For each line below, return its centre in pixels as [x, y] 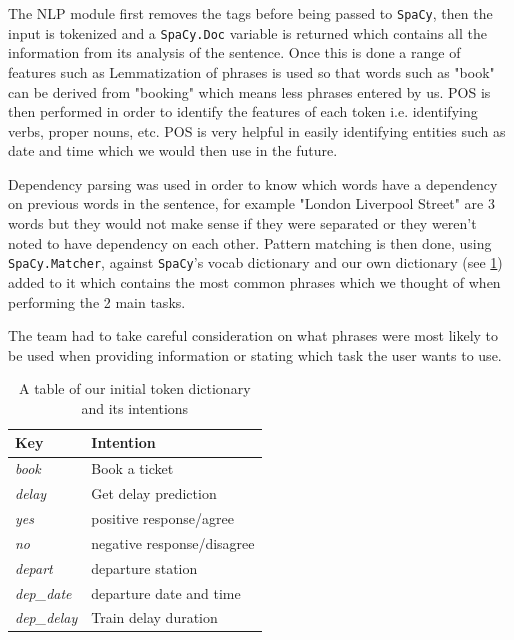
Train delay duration [154, 617]
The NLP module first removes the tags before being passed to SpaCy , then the [250, 13]
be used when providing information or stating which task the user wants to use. [255, 354]
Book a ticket [132, 468]
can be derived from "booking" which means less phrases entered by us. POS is [249, 91]
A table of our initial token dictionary [135, 388]
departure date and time [166, 592]
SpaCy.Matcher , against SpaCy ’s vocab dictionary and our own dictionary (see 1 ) [255, 262]
